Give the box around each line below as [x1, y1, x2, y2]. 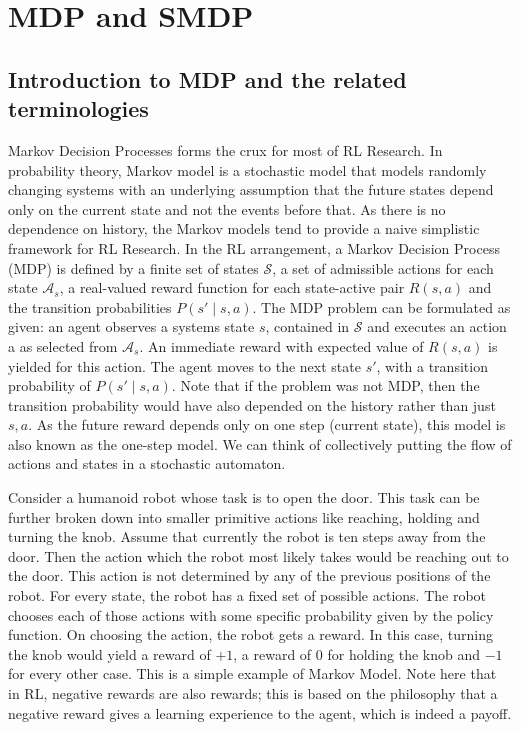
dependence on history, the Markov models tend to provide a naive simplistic [8, 218, 480, 239]
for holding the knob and [327, 643, 481, 664]
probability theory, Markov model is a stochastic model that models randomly [8, 159, 487, 180]
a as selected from [8, 335, 118, 356]
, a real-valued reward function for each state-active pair [59, 277, 405, 298]
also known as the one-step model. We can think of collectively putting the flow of [8, 433, 512, 454]
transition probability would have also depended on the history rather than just [8, 394, 496, 415]
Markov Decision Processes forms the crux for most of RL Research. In [8, 139, 443, 160]
